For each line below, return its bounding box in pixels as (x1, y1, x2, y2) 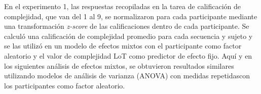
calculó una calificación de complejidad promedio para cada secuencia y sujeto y (4, 30, 253, 41)
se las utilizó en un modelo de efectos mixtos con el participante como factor (4, 40, 242, 51)
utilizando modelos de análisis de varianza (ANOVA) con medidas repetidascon (4, 70, 250, 81)
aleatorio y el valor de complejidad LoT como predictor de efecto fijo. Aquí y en (4, 50, 252, 61)
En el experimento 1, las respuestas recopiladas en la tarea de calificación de (4, 1, 241, 11)
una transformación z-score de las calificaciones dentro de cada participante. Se (4, 21, 249, 31)
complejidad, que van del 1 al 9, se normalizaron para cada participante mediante (4, 11, 257, 21)
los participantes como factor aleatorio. (4, 80, 125, 90)
